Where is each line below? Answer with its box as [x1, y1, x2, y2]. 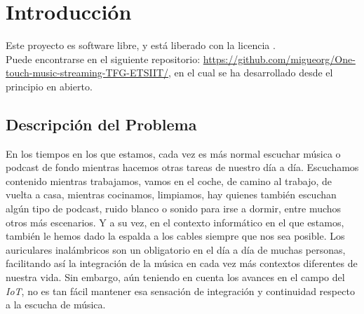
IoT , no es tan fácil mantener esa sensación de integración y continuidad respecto [6, 283, 355, 298]
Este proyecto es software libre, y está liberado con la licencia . [6, 38, 276, 53]
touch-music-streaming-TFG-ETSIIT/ [6, 65, 169, 80]
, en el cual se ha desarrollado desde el [168, 65, 333, 80]
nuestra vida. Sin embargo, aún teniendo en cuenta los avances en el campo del [6, 270, 345, 285]
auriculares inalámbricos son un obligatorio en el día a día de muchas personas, [6, 242, 346, 257]
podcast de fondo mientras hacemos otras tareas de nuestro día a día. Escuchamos [6, 160, 359, 175]
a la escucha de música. [6, 297, 106, 312]
